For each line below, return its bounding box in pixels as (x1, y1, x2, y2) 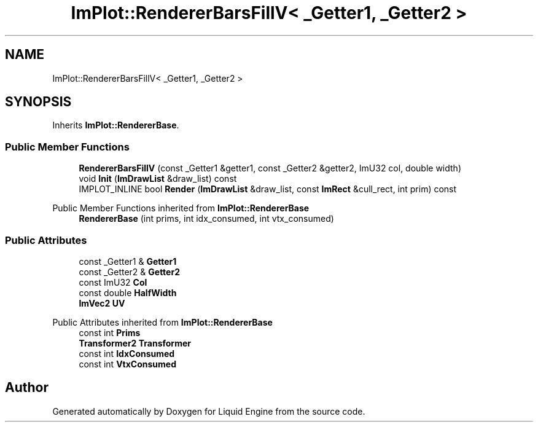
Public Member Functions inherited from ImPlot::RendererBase (52, 203, 310, 214)
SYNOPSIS (5, 94, 72, 110)
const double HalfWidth (79, 287, 177, 298)
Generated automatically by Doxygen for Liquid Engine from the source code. (52, 405, 365, 417)
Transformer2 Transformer (79, 337, 191, 348)
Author (5, 380, 49, 396)
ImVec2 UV (79, 297, 125, 308)
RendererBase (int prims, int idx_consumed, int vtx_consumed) (79, 213, 334, 224)
